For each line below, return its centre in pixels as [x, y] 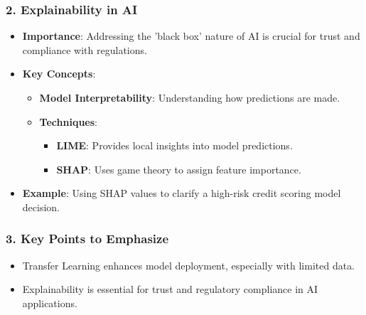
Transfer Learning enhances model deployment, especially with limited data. [189, 265]
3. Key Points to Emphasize [87, 239]
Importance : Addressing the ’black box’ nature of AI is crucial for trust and [191, 36]
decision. [41, 207]
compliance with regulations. [85, 49]
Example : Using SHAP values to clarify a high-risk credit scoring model [182, 193]
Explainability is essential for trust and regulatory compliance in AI [170, 289]
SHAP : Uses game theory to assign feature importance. [179, 169]
